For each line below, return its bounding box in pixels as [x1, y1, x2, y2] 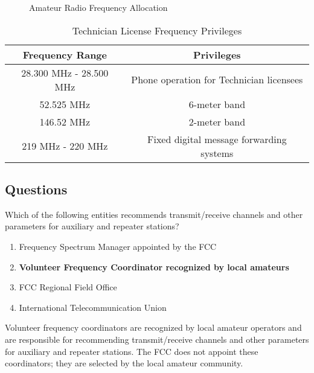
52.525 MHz [39, 97, 91, 111]
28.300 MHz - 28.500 [21, 65, 109, 80]
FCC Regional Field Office [19, 281, 117, 293]
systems [200, 145, 234, 160]
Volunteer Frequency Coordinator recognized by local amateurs [19, 260, 289, 273]
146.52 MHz [39, 114, 91, 129]
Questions [5, 179, 68, 198]
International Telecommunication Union [19, 301, 167, 313]
